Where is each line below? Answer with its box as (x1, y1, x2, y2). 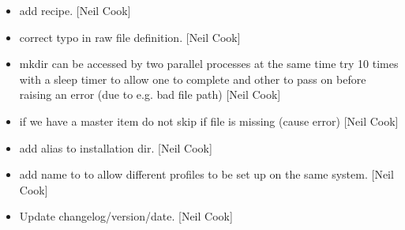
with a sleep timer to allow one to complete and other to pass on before (19, 70, 366, 87)
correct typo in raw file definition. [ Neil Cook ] (19, 28, 241, 45)
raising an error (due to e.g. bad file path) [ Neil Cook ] (19, 86, 281, 103)
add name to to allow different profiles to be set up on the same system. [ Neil (19, 166, 394, 183)
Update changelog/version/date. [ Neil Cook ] (19, 208, 233, 224)
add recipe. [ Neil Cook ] (19, 2, 131, 18)
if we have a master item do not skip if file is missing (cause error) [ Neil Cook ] (19, 112, 399, 129)
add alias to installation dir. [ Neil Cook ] (19, 139, 212, 156)
